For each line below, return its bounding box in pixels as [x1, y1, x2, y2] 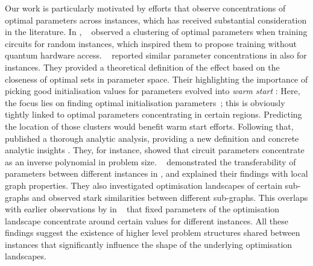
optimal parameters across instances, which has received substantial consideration [5, 13, 307, 26]
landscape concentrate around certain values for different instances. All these [5, 214, 288, 227]
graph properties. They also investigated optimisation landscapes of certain [5, 179, 282, 191]
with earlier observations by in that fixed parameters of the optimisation [5, 203, 280, 215]
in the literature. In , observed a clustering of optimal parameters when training [5, 25, 308, 38]
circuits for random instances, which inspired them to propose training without [5, 37, 297, 49]
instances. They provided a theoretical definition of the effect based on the [5, 60, 280, 73]
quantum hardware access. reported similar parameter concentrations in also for [5, 49, 307, 62]
